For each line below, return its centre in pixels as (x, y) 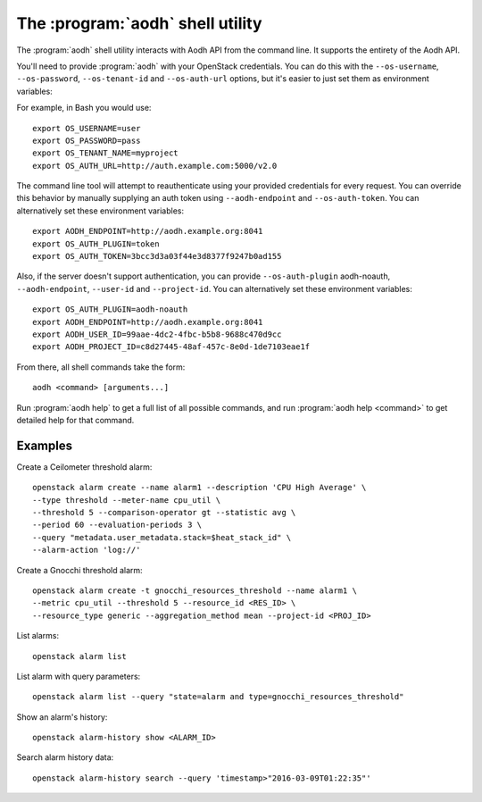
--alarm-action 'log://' (87, 550)
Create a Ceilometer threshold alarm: (84, 467)
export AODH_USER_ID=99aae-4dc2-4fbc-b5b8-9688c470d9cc (157, 334)
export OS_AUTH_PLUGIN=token (96, 244)
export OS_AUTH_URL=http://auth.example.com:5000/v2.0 (155, 166)
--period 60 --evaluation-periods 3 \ (117, 525)
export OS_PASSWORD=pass (87, 140)
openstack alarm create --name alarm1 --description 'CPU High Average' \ (199, 488)
